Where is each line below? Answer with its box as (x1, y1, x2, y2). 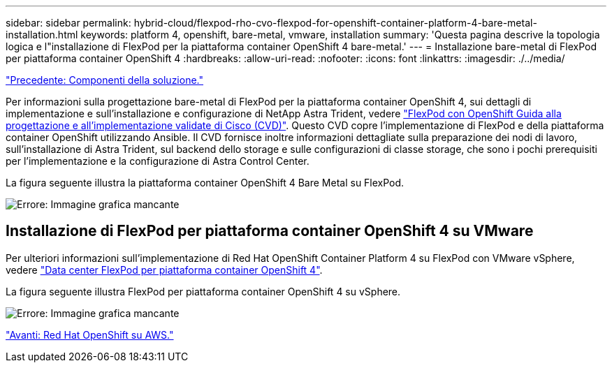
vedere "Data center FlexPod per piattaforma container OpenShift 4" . (6, 263, 323, 276)
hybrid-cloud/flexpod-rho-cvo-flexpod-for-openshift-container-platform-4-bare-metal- (133, 17, 537, 29)
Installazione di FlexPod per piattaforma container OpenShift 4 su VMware (6, 222, 534, 240)
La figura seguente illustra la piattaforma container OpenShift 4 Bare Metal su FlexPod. (6, 177, 405, 189)
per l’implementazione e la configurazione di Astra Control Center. (6, 155, 309, 167)
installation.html (6, 29, 78, 41)
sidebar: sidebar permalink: (6, 17, 131, 29)
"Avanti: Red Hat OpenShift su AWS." (6, 328, 174, 341)
